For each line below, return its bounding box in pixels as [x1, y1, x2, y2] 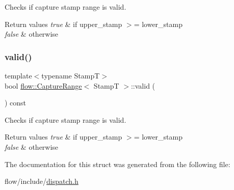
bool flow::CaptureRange [5, 80, 82, 91]
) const [5, 97, 27, 108]
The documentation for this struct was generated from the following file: [5, 158, 230, 169]
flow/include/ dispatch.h [5, 176, 79, 186]
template [5, 70, 32, 80]
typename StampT [41, 70, 100, 80]
